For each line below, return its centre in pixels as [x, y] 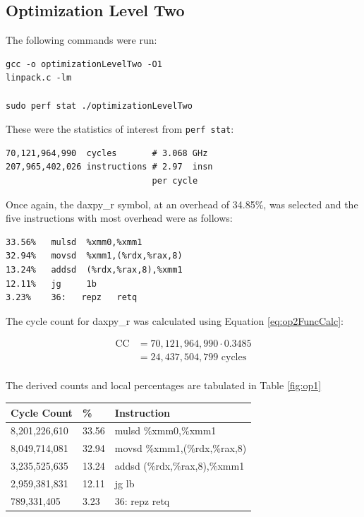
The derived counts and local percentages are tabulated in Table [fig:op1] [164, 385]
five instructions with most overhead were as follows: [119, 218]
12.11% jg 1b [51, 284]
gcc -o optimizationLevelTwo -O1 [84, 64]
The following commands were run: [81, 40]
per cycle [175, 181]
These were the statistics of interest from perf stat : [120, 129]
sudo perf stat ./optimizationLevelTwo [99, 106]
